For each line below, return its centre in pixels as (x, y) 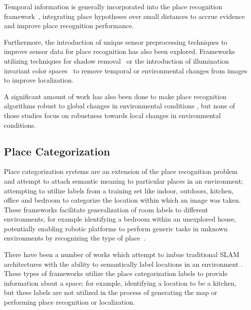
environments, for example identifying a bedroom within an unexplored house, (120, 219)
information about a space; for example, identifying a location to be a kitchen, (120, 283)
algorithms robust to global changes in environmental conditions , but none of (119, 106)
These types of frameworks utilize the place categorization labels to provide (116, 273)
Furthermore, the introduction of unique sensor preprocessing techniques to (116, 42)
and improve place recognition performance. (69, 26)
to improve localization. (39, 80)
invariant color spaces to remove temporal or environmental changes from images (126, 70)
